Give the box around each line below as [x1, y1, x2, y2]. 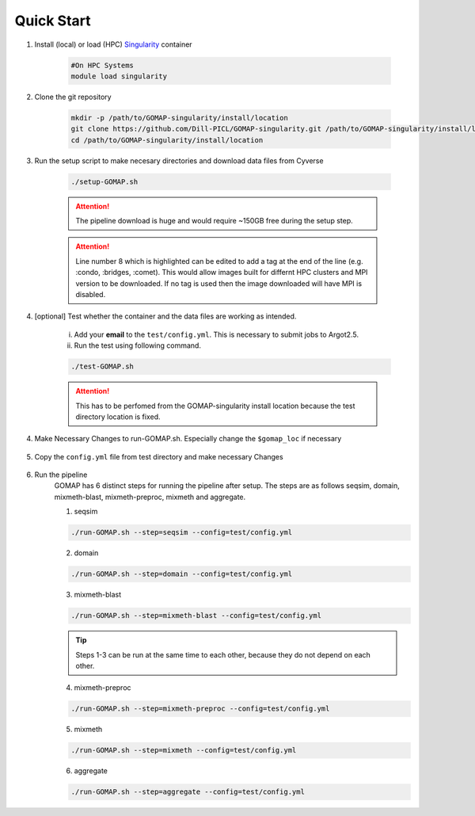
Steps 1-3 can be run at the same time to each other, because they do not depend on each [75, 650, 371, 659]
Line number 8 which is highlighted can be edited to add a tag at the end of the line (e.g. [75, 256, 363, 265]
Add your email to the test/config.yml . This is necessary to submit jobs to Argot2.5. [74, 330, 359, 339]
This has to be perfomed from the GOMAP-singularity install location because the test [75, 401, 355, 410]
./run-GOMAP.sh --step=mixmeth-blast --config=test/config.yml [70, 611, 322, 620]
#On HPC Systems [70, 60, 135, 70]
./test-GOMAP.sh [70, 362, 135, 372]
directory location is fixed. [75, 412, 161, 421]
